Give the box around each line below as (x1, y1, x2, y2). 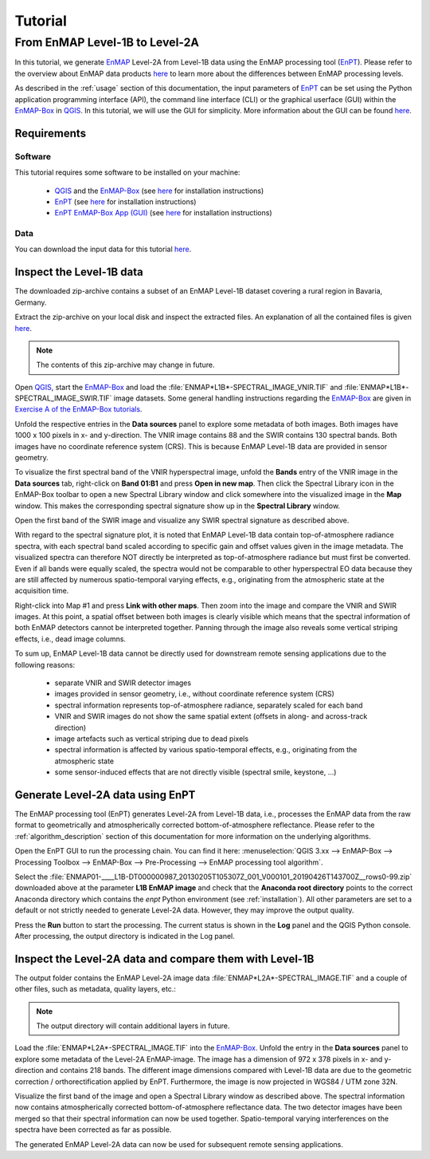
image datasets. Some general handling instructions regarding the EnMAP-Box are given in (113, 393, 412, 403)
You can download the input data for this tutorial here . (14, 244, 192, 254)
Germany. (14, 298, 47, 307)
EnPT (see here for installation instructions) (54, 196, 197, 207)
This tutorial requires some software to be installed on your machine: (14, 168, 240, 177)
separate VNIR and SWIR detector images (54, 678, 191, 688)
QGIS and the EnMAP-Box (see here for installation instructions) (54, 186, 264, 195)
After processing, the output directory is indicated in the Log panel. (14, 931, 235, 940)
